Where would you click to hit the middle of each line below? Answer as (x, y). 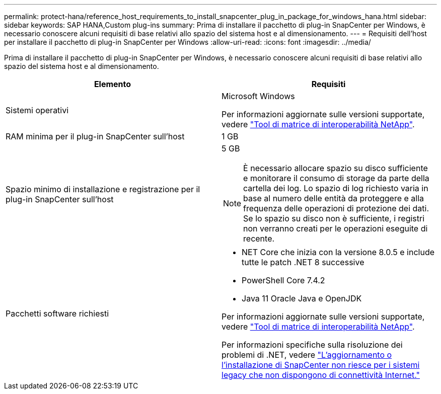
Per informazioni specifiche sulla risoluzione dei (312, 345)
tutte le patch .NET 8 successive (303, 262)
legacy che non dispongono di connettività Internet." (321, 375)
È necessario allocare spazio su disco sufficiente (336, 168)
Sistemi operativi (37, 110)
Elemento (113, 84)
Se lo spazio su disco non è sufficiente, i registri (334, 218)
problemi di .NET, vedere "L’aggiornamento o (307, 355)
